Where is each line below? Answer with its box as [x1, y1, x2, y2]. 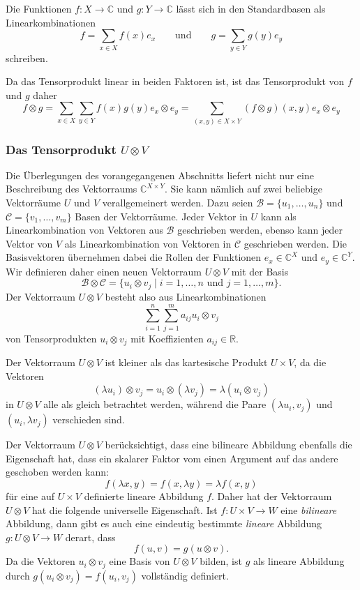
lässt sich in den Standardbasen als [176, 1, 326, 15]
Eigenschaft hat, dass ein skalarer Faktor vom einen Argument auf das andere [6, 451, 338, 465]
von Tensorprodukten [6, 331, 97, 345]
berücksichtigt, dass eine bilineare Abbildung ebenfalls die [105, 437, 352, 452]
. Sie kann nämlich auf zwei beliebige [164, 181, 322, 196]
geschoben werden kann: [6, 464, 109, 479]
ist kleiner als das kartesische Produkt [105, 355, 268, 370]
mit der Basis [231, 264, 289, 278]
